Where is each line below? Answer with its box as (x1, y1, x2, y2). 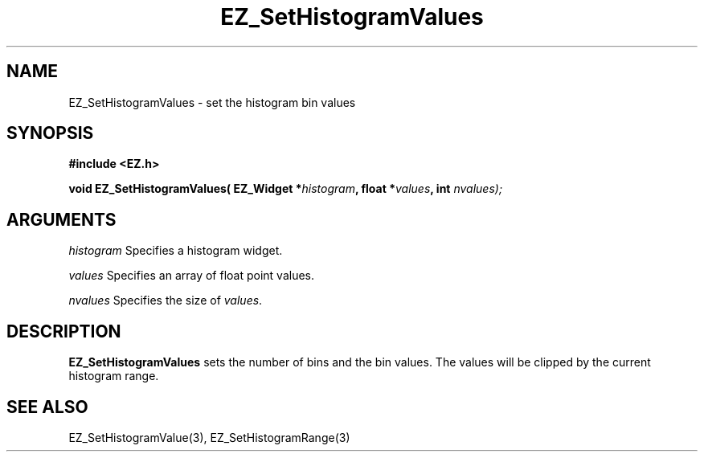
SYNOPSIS (6, 123, 94, 144)
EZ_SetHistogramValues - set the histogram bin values (68, 95, 356, 109)
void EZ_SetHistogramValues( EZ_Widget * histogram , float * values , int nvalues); (68, 182, 503, 196)
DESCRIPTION (6, 321, 121, 341)
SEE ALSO (6, 396, 88, 417)
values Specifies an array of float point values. (68, 268, 315, 283)
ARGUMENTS (6, 209, 117, 230)
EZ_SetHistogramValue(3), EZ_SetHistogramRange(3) (68, 430, 350, 444)
